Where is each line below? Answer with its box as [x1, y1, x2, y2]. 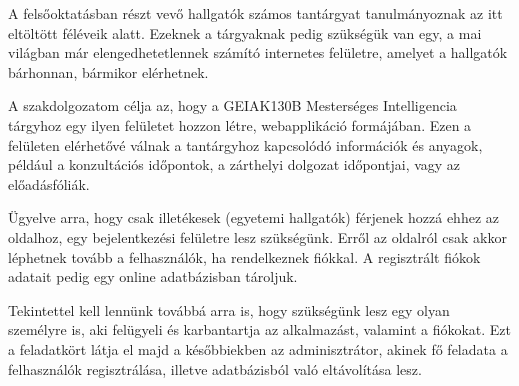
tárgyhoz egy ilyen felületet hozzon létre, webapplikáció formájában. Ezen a [8, 114, 472, 135]
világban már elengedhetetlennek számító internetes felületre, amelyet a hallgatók [8, 42, 508, 63]
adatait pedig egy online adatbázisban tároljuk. [8, 266, 298, 287]
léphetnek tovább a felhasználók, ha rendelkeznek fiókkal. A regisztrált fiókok [8, 246, 481, 267]
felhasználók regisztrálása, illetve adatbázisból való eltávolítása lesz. [8, 358, 422, 379]
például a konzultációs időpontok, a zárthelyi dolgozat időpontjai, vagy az [8, 154, 461, 175]
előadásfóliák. [8, 173, 90, 194]
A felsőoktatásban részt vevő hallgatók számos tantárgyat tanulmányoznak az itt [8, 3, 503, 23]
